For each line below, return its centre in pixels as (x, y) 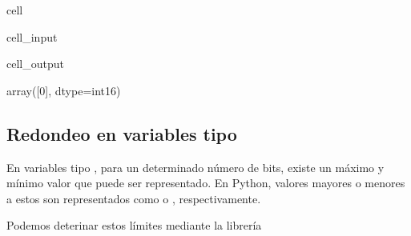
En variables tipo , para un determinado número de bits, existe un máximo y (195, 167)
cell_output (35, 64)
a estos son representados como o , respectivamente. (134, 198)
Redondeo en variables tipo (122, 133)
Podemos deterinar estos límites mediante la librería (134, 225)
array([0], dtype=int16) (64, 90)
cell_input (32, 36)
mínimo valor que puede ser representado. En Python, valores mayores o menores (206, 183)
